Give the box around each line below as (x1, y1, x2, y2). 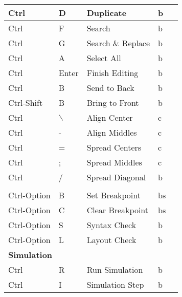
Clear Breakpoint (86, 204, 149, 216)
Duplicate (86, 7, 127, 18)
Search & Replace (86, 37, 150, 49)
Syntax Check (86, 219, 136, 231)
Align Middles (86, 126, 137, 138)
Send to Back (86, 82, 134, 94)
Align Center (86, 112, 133, 123)
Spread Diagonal (86, 171, 146, 183)
